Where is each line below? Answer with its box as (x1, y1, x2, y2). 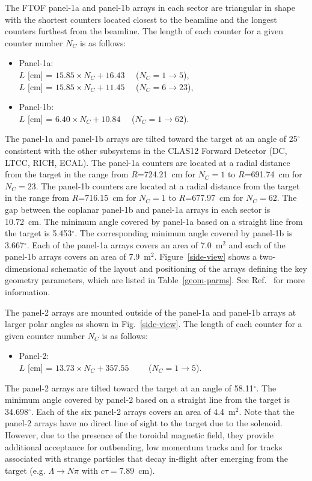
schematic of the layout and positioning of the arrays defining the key (51, 262, 307, 274)
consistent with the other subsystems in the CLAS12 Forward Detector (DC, (5, 144, 287, 156)
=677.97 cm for (185, 191, 243, 204)
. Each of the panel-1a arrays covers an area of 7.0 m (26, 238, 223, 251)
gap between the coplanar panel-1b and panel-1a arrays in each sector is (5, 203, 271, 215)
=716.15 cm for (78, 191, 136, 204)
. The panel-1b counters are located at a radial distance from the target (35, 179, 300, 192)
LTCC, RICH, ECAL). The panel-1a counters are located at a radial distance (5, 156, 290, 168)
